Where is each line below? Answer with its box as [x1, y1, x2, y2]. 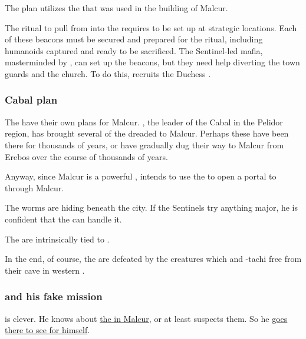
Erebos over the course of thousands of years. [5, 150, 168, 162]
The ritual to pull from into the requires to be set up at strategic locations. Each [5, 21, 297, 34]
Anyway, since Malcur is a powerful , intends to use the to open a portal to [5, 170, 277, 182]
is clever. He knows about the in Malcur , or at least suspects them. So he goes [5, 312, 288, 324]
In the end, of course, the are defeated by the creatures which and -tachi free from [5, 252, 302, 265]
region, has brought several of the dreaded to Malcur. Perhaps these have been [5, 127, 289, 139]
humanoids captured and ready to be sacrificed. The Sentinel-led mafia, [5, 44, 263, 56]
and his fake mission [5, 289, 103, 304]
